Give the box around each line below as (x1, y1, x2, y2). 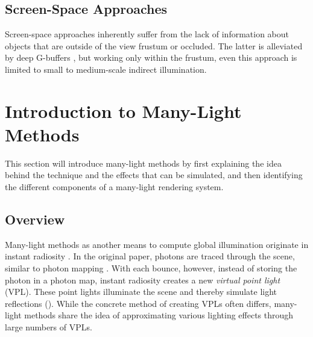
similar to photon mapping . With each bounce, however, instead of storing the (5, 262, 297, 274)
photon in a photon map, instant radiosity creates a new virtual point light (5, 273, 280, 286)
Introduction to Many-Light (5, 98, 242, 123)
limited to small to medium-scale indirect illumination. (5, 63, 207, 75)
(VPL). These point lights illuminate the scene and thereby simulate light (5, 285, 277, 298)
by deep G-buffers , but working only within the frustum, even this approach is (5, 51, 297, 64)
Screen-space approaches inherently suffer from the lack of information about (5, 28, 289, 40)
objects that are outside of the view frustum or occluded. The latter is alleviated (5, 39, 303, 52)
